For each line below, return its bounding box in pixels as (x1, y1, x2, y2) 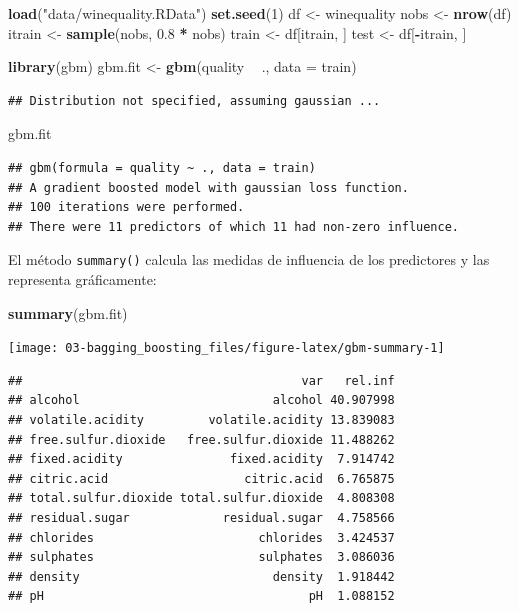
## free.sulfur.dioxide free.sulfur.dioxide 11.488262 (8, 432, 395, 447)
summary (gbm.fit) (8, 302, 128, 323)
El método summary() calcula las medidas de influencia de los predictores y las (8, 249, 490, 270)
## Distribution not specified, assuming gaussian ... (8, 93, 381, 108)
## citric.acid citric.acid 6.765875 (8, 471, 395, 486)
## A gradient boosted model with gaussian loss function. (8, 180, 409, 195)
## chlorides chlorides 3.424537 (8, 530, 395, 545)
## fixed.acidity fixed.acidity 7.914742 (8, 452, 395, 467)
